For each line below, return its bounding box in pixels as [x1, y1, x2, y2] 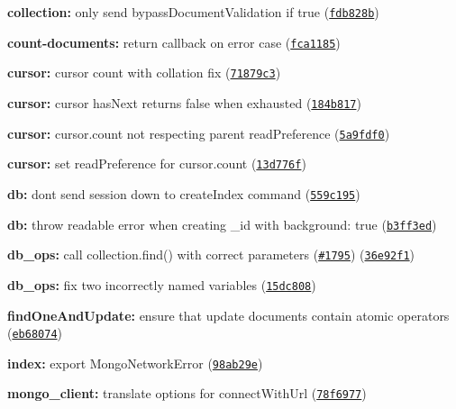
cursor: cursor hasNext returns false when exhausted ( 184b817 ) [7, 93, 361, 112]
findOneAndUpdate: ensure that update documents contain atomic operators [7, 305, 450, 324]
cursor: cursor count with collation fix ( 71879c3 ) [7, 63, 281, 82]
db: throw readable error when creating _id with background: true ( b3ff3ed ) [7, 214, 437, 233]
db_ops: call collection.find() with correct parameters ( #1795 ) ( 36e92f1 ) [7, 245, 415, 264]
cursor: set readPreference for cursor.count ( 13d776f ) [7, 154, 306, 173]
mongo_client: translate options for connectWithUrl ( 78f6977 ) [7, 384, 367, 403]
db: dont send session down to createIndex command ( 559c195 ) [7, 184, 360, 203]
